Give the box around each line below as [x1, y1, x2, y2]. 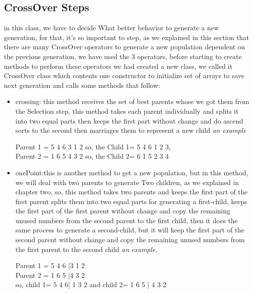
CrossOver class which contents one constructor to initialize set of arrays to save [4, 70, 245, 81]
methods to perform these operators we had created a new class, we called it [4, 61, 232, 71]
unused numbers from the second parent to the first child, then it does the [15, 215, 238, 225]
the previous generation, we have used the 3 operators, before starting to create [4, 51, 242, 61]
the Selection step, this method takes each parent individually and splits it [15, 105, 239, 116]
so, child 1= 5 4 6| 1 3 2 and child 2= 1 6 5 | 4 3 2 [15, 279, 167, 290]
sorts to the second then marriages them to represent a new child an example [15, 125, 246, 135]
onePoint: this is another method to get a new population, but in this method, [15, 167, 248, 177]
